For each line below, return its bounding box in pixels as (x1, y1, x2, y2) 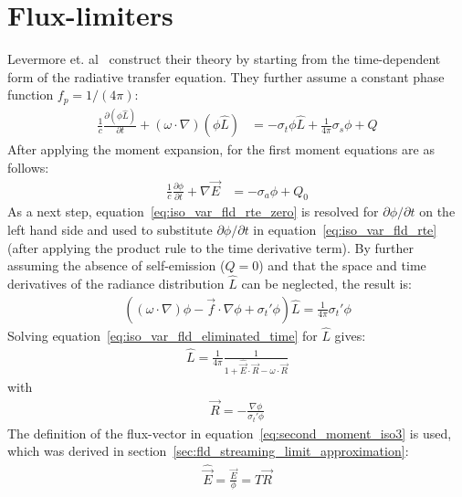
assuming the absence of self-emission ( (7, 256, 226, 275)
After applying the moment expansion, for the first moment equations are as (7, 140, 435, 159)
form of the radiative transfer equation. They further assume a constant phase (7, 67, 445, 86)
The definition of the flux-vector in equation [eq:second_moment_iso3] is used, (7, 423, 452, 442)
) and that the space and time (258, 256, 426, 275)
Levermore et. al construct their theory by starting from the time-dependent (7, 49, 441, 69)
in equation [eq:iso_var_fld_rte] (253, 219, 437, 238)
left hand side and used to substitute (7, 219, 213, 238)
